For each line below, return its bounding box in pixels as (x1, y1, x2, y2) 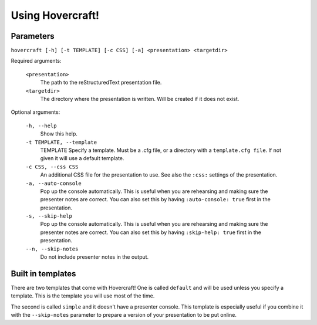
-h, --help (25, 122, 57, 129)
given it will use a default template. (40, 155, 124, 162)
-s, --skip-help (25, 213, 73, 219)
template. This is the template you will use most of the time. (11, 292, 155, 299)
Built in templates (11, 269, 76, 279)
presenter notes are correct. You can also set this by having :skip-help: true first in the (40, 229, 261, 236)
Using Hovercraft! (11, 9, 100, 22)
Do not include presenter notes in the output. (40, 253, 149, 260)
